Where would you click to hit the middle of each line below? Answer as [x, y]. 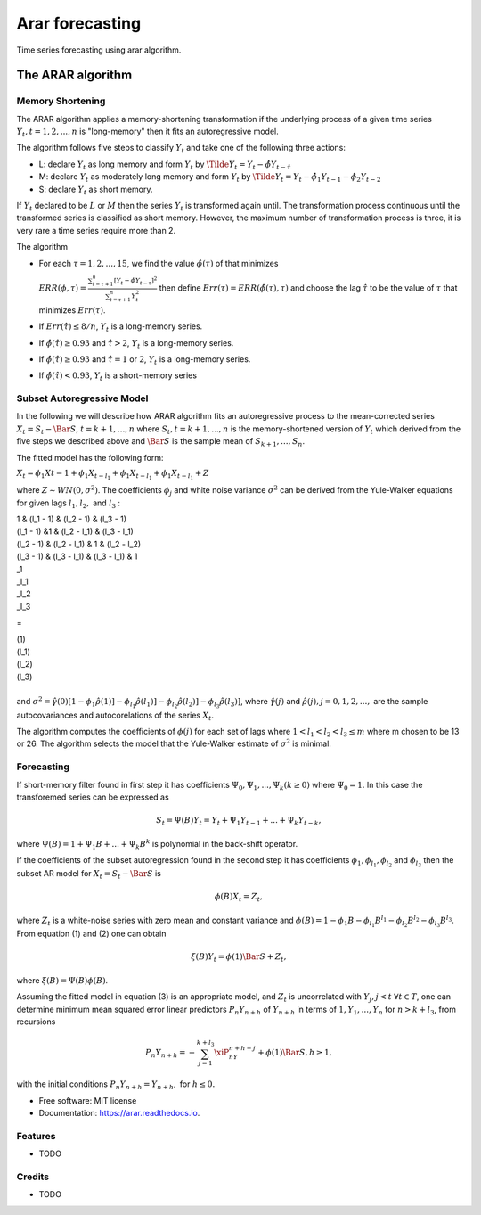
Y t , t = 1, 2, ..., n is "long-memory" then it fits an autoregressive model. [148, 132]
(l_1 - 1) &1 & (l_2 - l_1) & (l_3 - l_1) [75, 531]
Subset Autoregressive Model [82, 398]
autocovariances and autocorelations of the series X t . [115, 716]
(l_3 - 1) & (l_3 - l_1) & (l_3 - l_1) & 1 [77, 556]
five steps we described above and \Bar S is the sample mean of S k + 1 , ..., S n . [161, 443]
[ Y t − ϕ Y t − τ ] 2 [135, 280]
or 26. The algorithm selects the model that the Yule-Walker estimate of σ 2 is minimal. [174, 743]
